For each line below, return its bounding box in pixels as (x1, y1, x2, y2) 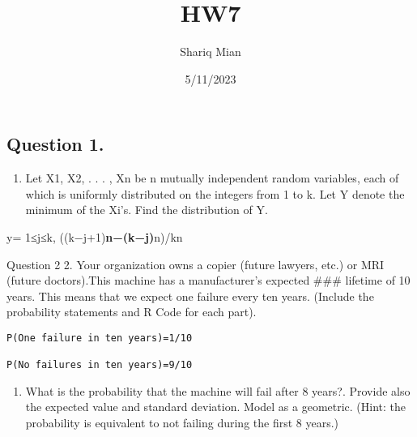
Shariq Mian (180, 43, 241, 60)
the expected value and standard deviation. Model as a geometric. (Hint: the (25, 398, 406, 415)
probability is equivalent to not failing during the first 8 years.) (25, 414, 339, 431)
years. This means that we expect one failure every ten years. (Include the (6, 287, 374, 304)
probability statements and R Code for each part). (6, 303, 257, 320)
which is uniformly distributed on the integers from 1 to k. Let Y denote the (25, 185, 405, 202)
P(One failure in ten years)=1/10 (6, 332, 193, 344)
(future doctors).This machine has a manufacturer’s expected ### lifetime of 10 (6, 272, 411, 289)
